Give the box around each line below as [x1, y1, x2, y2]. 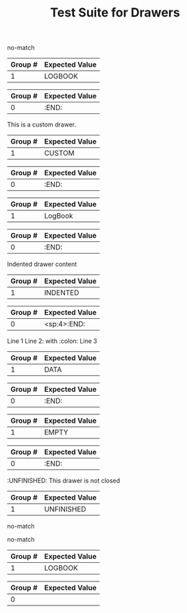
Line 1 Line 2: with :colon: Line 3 [7, 337, 97, 345]
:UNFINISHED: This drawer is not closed [7, 476, 121, 485]
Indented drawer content [7, 260, 77, 269]
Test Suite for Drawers [50, 5, 180, 21]
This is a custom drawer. [7, 120, 77, 129]
